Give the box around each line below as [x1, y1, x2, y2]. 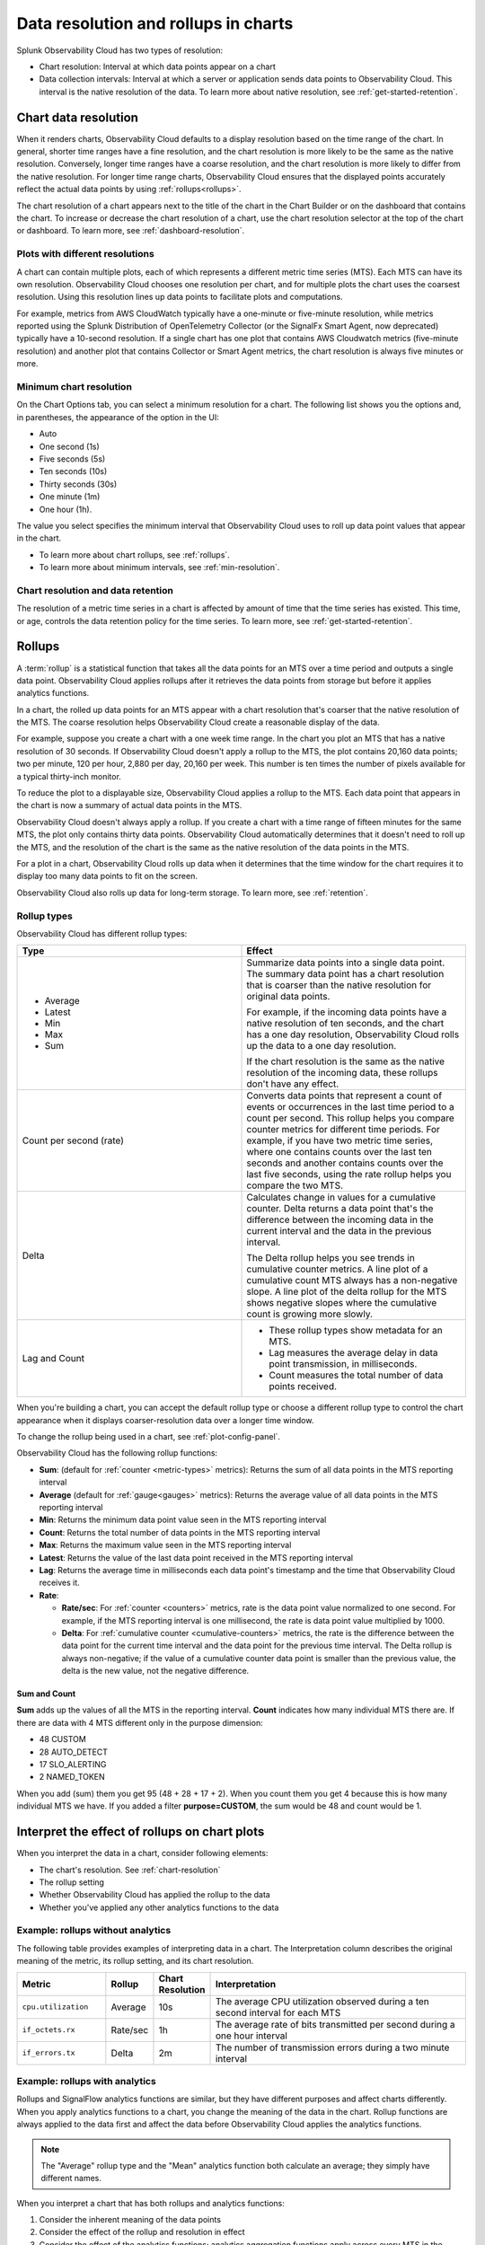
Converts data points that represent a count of [246, 1089, 443, 1102]
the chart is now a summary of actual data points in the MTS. [16, 800, 242, 811]
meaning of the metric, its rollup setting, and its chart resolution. [16, 1956, 254, 1967]
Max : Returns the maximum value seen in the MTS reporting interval [39, 1540, 292, 1551]
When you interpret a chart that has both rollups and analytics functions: [16, 2197, 285, 2208]
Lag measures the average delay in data [269, 1347, 439, 1360]
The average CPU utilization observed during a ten [215, 1994, 430, 2007]
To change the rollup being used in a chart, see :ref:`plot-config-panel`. [16, 1431, 281, 1442]
